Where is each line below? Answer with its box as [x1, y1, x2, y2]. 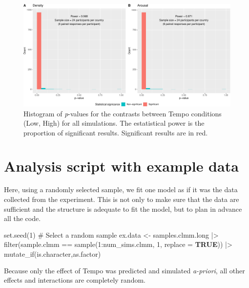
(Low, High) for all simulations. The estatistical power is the [23, 118, 205, 128]
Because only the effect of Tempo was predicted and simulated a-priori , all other [4, 265, 245, 275]
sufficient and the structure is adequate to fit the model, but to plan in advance [4, 203, 242, 214]
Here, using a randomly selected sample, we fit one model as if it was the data [4, 184, 238, 195]
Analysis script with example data [4, 156, 239, 176]
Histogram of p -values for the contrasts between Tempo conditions [23, 108, 222, 118]
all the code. [4, 213, 41, 223]
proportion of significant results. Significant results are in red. [23, 127, 208, 137]
